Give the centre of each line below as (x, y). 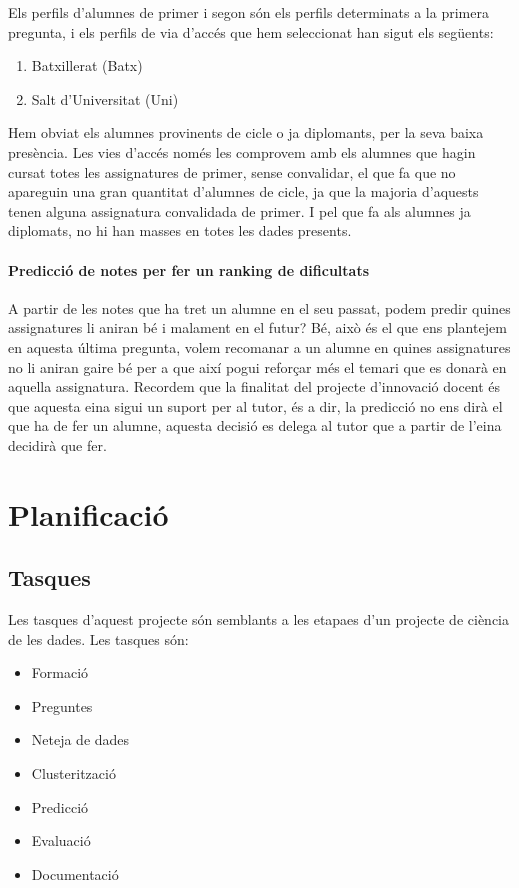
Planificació (88, 513)
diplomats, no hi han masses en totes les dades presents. (180, 230)
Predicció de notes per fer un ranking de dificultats (189, 269)
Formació (60, 672)
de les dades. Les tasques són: (98, 638)
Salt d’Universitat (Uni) (105, 98)
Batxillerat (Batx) (87, 65)
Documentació (75, 873)
